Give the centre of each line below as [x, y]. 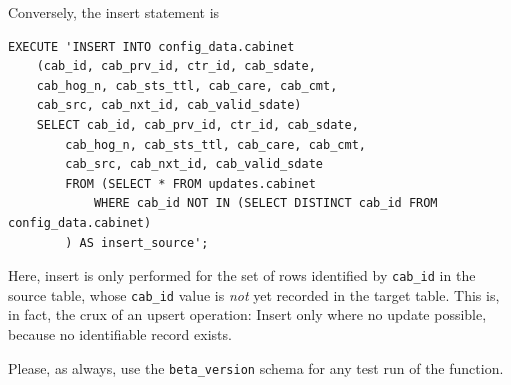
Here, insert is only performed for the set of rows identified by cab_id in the [242, 275]
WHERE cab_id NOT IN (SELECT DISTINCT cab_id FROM [265, 203]
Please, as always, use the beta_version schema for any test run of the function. [256, 367]
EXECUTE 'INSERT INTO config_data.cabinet [151, 46]
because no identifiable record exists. [120, 334]
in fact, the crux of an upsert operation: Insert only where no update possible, [247, 314]
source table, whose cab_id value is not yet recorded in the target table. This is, [254, 294]
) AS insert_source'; [137, 242]
